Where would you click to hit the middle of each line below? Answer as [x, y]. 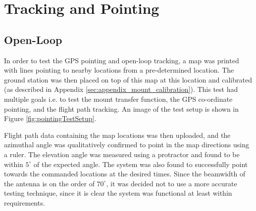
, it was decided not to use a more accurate [172, 183]
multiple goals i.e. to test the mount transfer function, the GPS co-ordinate [118, 99]
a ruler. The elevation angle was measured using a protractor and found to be [122, 154]
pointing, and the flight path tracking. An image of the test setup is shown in [122, 108]
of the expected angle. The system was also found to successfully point [141, 164]
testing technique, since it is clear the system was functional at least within [118, 193]
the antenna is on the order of [49, 183]
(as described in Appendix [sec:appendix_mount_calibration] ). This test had [121, 89]
